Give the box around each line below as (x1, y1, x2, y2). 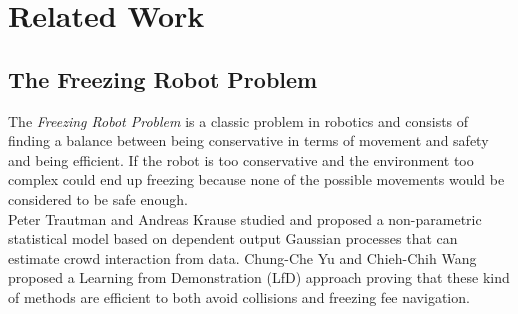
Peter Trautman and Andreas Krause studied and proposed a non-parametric (8, 208, 482, 229)
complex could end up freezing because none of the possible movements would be (8, 169, 505, 190)
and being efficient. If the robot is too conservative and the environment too (8, 149, 474, 170)
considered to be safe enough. (8, 188, 188, 209)
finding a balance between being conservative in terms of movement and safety (8, 130, 489, 151)
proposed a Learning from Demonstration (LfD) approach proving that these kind (8, 267, 510, 288)
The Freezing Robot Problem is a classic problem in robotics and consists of (8, 110, 469, 131)
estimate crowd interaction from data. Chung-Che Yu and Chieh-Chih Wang (8, 247, 477, 268)
